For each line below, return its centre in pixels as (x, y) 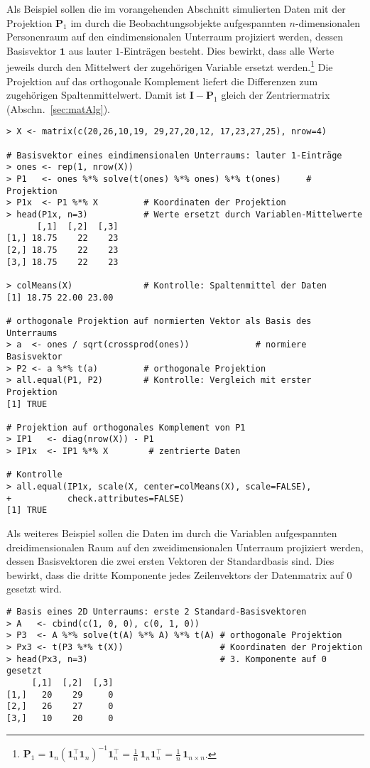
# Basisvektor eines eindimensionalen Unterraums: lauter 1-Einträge (174, 155)
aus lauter (90, 50)
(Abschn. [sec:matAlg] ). (58, 108)
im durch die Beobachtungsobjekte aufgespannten (178, 22)
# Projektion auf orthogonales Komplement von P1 (126, 427)
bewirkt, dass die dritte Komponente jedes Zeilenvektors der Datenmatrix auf (175, 574)
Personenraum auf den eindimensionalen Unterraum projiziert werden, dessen (175, 37)
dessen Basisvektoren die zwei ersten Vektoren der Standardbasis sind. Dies (170, 561)
